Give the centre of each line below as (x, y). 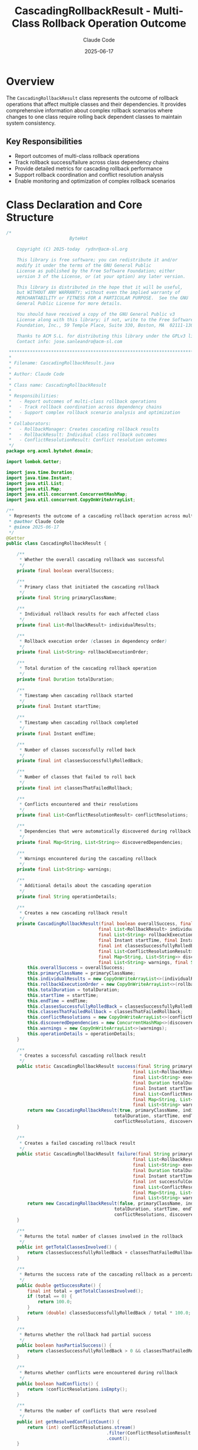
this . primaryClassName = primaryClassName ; (81, 973)
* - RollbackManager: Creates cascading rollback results (84, 429)
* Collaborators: (30, 423)
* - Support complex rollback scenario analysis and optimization (95, 413)
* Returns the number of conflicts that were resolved (88, 1411)
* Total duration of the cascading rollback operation (88, 669)
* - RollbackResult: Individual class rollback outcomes (83, 435)
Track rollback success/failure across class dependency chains (92, 162)
